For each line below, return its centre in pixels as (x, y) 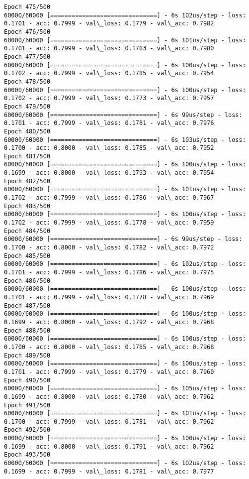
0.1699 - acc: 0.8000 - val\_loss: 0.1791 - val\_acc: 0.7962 (109, 446)
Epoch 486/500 (27, 281)
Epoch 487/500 (27, 305)
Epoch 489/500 (27, 355)
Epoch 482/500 (27, 181)
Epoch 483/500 (27, 206)
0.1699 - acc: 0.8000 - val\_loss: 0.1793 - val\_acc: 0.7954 (109, 173)
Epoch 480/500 (27, 131)
